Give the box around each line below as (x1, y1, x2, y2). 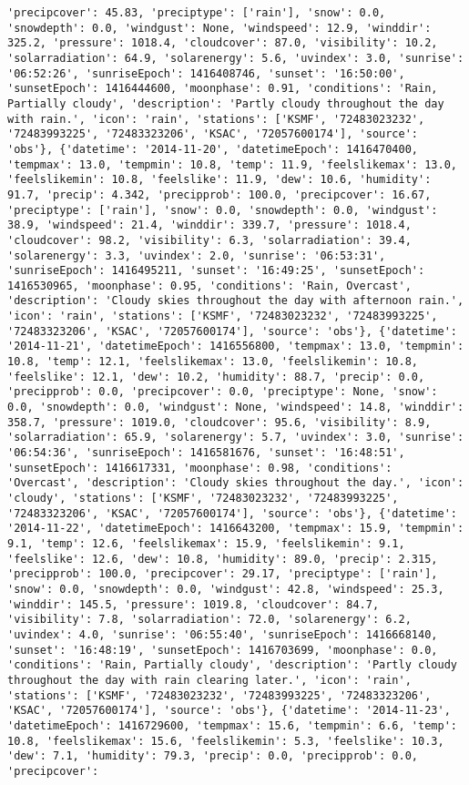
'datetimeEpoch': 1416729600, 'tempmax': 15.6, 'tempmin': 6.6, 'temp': (7, 719, 457, 732)
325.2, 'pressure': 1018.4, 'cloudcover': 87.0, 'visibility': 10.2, (7, 36, 438, 50)
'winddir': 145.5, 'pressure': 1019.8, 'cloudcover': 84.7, (7, 597, 380, 611)
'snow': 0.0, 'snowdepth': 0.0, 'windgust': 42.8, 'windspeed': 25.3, (7, 582, 444, 596)
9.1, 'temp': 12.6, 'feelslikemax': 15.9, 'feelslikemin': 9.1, (7, 536, 405, 550)
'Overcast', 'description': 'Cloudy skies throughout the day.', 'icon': (7, 476, 464, 490)
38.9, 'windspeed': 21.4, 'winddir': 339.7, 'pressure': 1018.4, (7, 219, 412, 232)
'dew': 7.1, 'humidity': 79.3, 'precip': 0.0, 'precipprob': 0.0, (7, 749, 419, 763)
